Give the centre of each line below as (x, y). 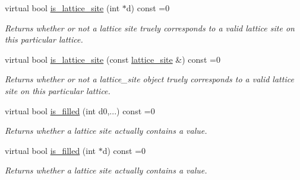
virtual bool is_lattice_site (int (62, 8)
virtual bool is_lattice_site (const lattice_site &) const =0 (113, 59)
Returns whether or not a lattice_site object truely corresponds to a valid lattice (149, 79)
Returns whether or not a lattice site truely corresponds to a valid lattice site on (150, 28)
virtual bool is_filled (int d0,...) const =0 (80, 110)
